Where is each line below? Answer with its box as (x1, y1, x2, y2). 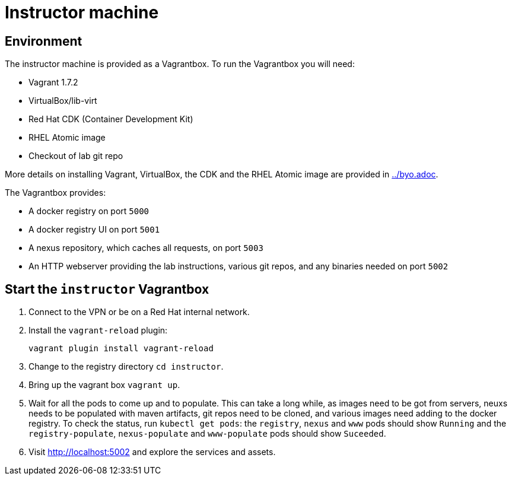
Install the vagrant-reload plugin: (28, 325, 168, 336)
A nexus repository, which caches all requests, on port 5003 (28, 243, 263, 253)
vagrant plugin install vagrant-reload (28, 344, 214, 354)
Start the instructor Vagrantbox (5, 281, 209, 297)
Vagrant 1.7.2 (28, 77, 78, 88)
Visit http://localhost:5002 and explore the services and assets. (28, 447, 276, 457)
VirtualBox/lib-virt (28, 96, 97, 106)
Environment (5, 33, 82, 49)
